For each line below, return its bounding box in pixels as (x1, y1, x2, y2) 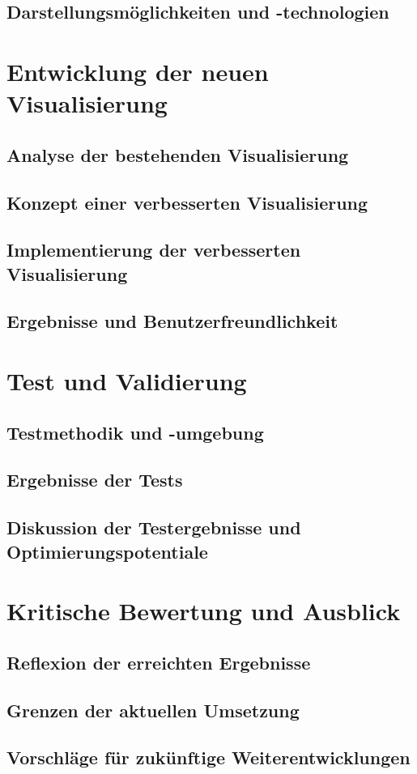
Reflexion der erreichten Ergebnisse (6, 649, 311, 674)
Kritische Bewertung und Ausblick (6, 594, 401, 627)
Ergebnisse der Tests (6, 467, 183, 492)
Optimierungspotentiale (6, 538, 208, 563)
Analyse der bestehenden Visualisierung (6, 142, 349, 167)
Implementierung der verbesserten (6, 237, 301, 262)
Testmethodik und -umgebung (6, 419, 264, 444)
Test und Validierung (6, 364, 247, 398)
